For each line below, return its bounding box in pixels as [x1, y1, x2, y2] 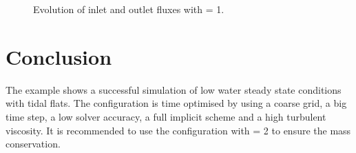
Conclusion [6, 42, 112, 70]
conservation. [6, 136, 61, 151]
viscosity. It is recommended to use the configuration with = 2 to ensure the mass [6, 123, 351, 137]
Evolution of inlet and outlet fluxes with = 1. [33, 2, 224, 16]
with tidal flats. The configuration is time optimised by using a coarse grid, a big [6, 96, 347, 110]
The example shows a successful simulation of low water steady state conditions [6, 82, 342, 96]
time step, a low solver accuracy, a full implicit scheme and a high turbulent [6, 109, 326, 123]
